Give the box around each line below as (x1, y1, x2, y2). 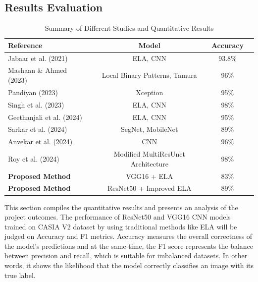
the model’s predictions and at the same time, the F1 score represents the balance (4, 240, 254, 251)
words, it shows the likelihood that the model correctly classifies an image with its (4, 260, 254, 271)
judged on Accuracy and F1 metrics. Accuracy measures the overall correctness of (4, 231, 253, 241)
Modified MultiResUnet (113, 149, 185, 159)
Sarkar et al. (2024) (8, 124, 67, 134)
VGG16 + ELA (126, 170, 173, 181)
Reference (8, 40, 43, 50)
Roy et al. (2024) (8, 153, 59, 164)
